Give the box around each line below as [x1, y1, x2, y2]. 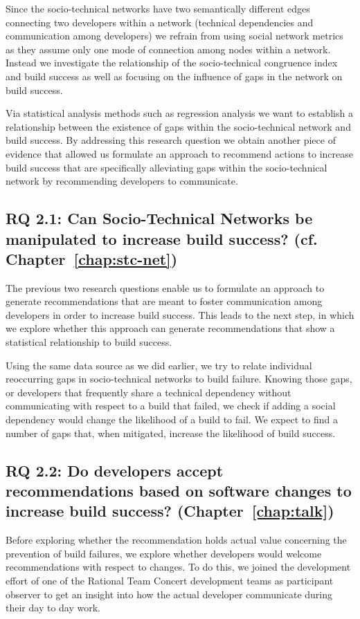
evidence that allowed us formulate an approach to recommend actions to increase [6, 146, 354, 160]
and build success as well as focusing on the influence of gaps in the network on [6, 68, 343, 83]
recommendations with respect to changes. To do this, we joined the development [6, 560, 351, 574]
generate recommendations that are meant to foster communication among [6, 294, 323, 308]
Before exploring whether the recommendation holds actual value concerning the [6, 533, 347, 547]
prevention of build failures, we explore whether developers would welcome [6, 546, 322, 560]
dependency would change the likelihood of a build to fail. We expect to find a [6, 412, 338, 427]
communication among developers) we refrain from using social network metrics [6, 28, 343, 43]
